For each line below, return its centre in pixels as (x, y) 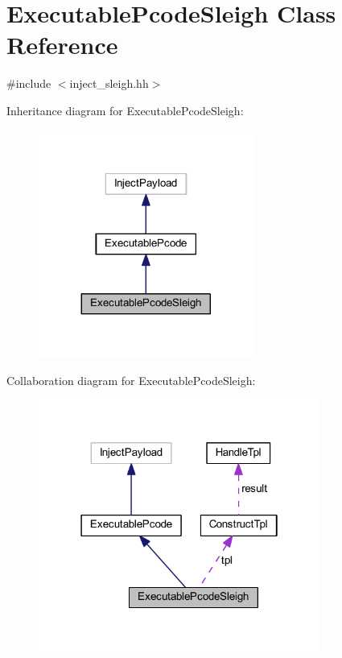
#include (29, 83)
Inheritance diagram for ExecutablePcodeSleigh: (125, 110)
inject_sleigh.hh (109, 83)
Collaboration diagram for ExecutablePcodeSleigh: (131, 380)
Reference (62, 45)
